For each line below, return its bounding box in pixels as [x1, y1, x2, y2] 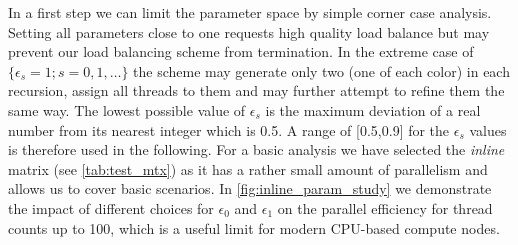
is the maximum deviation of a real [265, 99, 481, 120]
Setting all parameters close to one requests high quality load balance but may [8, 21, 490, 42]
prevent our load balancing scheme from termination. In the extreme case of [8, 41, 474, 62]
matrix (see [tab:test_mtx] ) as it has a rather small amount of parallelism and [8, 158, 488, 179]
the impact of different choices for [8, 197, 214, 218]
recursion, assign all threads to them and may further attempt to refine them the [8, 80, 505, 101]
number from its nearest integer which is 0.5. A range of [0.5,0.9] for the [8, 119, 450, 140]
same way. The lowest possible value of [8, 99, 246, 120]
